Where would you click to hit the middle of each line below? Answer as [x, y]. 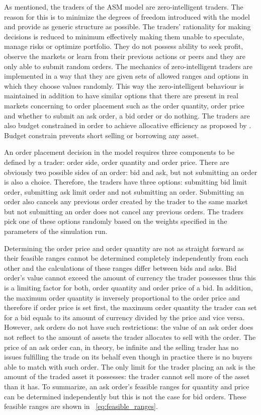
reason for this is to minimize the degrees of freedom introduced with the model [127, 16]
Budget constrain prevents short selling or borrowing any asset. [102, 135]
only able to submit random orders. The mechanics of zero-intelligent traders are [128, 66]
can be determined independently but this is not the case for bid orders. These [125, 396]
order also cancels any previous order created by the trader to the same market [126, 201]
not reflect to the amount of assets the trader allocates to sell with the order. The [130, 337]
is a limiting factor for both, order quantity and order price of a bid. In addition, [128, 288]
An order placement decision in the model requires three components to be [119, 152]
